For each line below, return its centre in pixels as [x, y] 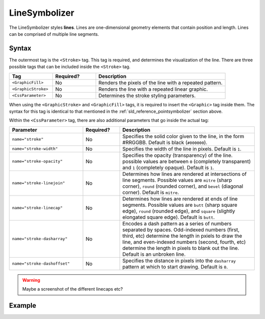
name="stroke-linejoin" [39, 183]
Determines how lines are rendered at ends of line [180, 198]
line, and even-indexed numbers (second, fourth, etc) [184, 242]
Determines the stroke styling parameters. [147, 96]
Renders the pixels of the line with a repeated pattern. [160, 82]
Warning [31, 280]
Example [23, 306]
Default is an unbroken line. [154, 254]
